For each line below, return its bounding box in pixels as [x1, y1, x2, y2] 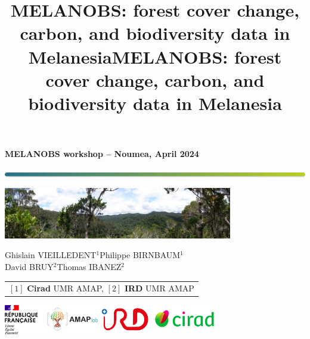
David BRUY [5, 260, 54, 272]
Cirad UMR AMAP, [27, 282, 104, 294]
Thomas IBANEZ [57, 260, 122, 272]
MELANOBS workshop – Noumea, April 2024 [5, 147, 199, 160]
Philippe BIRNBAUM [100, 249, 181, 261]
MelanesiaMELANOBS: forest [28, 44, 282, 68]
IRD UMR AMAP [124, 282, 194, 294]
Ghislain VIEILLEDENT [5, 249, 97, 261]
